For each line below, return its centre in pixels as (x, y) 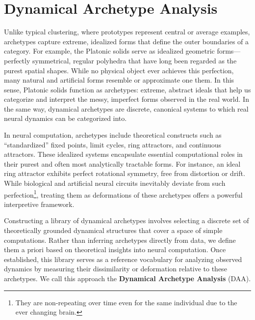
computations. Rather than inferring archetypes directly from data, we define (120, 240)
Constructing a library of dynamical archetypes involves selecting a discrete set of (127, 220)
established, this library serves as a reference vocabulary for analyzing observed (123, 259)
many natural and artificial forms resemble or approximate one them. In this (119, 80)
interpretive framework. (39, 204)
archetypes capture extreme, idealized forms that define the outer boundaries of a (127, 41)
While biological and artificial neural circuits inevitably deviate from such (115, 183)
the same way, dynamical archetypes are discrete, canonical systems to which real (126, 108)
